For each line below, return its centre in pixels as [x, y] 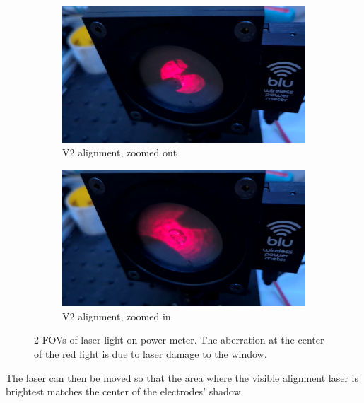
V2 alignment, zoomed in [117, 316]
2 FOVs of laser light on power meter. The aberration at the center [179, 340]
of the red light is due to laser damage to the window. [151, 353]
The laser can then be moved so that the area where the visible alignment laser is [182, 377]
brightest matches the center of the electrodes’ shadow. [125, 391]
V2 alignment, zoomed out [120, 152]
